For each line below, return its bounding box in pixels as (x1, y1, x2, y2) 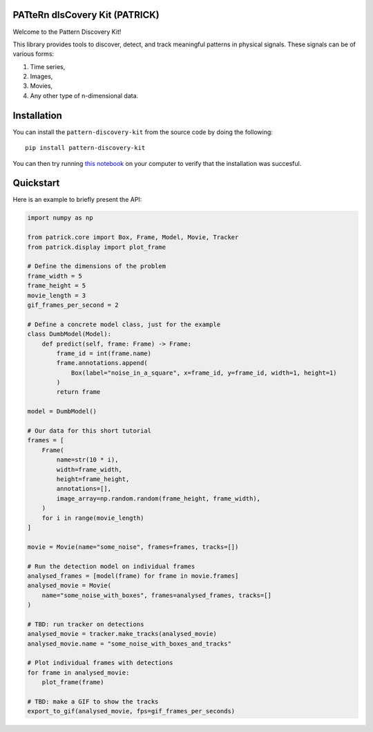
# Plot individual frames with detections (27, 659, 173, 667)
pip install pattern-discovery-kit (25, 144, 146, 152)
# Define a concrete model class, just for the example (27, 320, 221, 328)
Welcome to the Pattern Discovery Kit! (12, 28, 122, 36)
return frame (56, 388, 101, 396)
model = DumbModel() (27, 408, 97, 415)
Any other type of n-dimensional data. (30, 91, 139, 100)
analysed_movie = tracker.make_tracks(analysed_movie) (27, 630, 217, 638)
